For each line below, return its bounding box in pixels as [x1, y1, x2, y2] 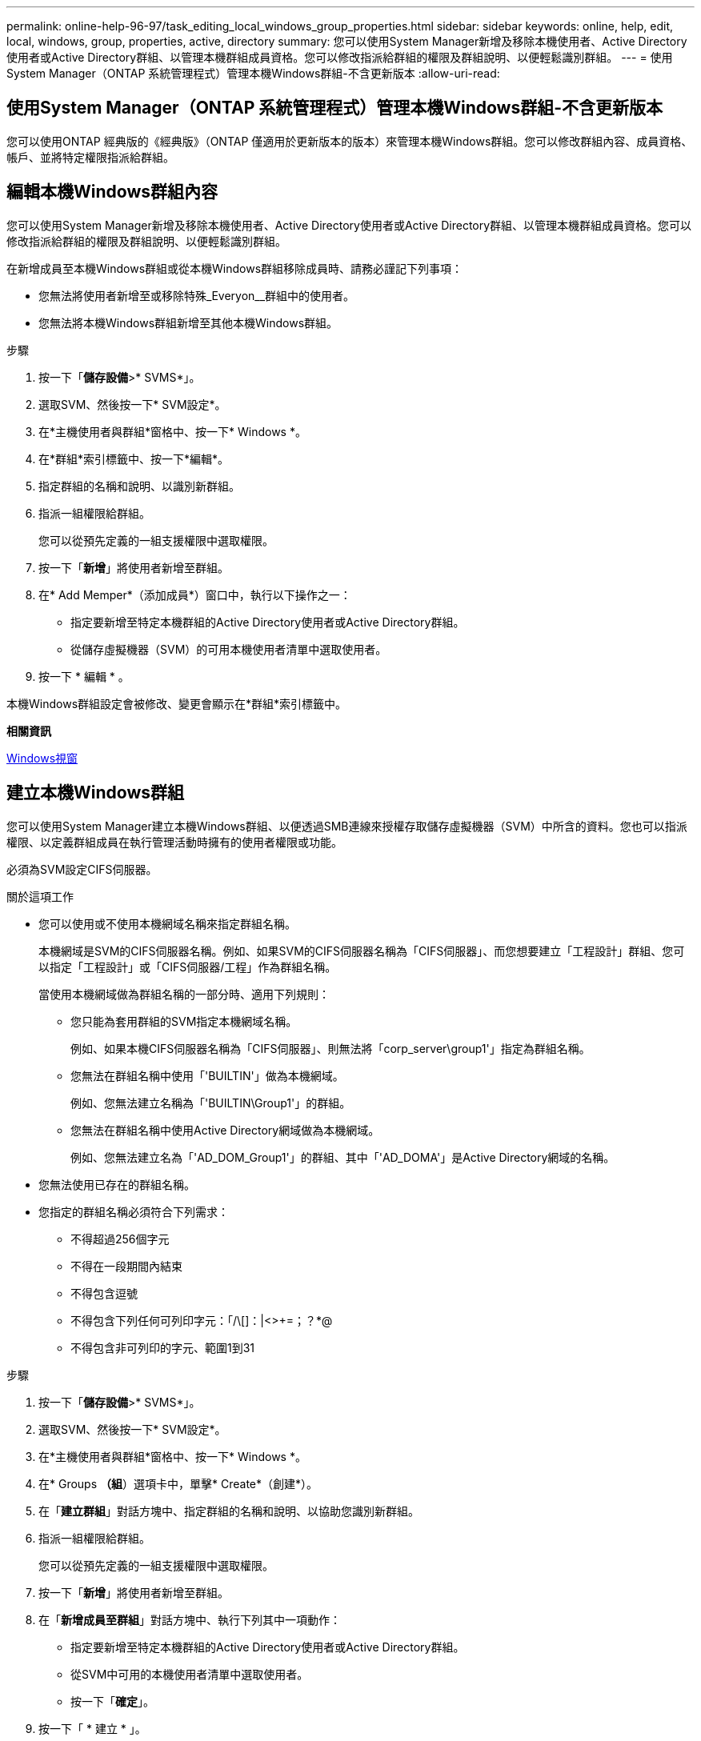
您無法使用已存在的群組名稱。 [38, 1177, 195, 1191]
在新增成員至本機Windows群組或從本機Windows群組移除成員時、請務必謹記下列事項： [6, 261, 463, 275]
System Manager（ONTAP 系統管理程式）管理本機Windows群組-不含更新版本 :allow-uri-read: [6, 66, 500, 80]
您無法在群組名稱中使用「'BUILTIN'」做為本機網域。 [70, 1068, 344, 1083]
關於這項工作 [6, 889, 74, 903]
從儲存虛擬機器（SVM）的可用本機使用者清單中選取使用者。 [70, 642, 387, 656]
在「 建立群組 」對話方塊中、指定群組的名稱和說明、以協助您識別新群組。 [38, 1503, 419, 1518]
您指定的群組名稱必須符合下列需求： [38, 1204, 229, 1219]
